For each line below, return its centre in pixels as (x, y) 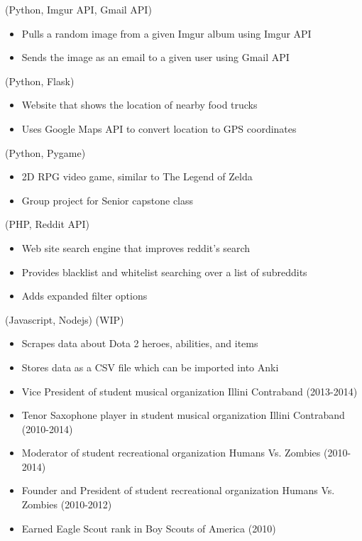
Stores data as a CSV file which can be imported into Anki (150, 367)
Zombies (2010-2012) (67, 504)
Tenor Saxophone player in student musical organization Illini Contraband (183, 415)
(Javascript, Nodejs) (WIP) (65, 319)
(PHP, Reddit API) (48, 224)
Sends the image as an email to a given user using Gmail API (155, 57)
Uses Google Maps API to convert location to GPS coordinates (159, 128)
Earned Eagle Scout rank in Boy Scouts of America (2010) (149, 528)
